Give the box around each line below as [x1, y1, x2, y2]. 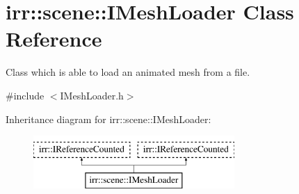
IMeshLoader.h [60, 88, 124, 102]
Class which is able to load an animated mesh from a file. [6, 65, 250, 79]
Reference [6, 24, 102, 53]
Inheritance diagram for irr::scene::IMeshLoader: [6, 111, 211, 126]
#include [6, 88, 45, 102]
